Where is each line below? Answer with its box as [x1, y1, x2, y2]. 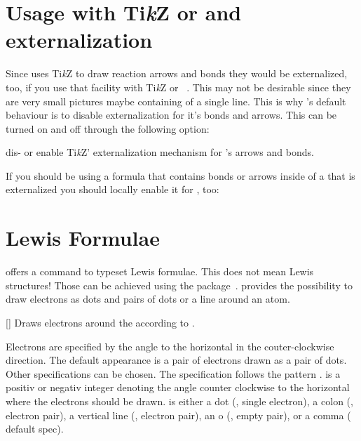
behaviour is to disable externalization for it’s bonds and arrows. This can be [6, 107, 337, 122]
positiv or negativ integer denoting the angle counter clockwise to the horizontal [6, 380, 350, 395]
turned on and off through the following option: [6, 121, 210, 136]
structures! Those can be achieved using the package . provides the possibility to [6, 277, 353, 292]
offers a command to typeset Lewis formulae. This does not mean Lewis [6, 264, 314, 279]
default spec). [6, 421, 64, 436]
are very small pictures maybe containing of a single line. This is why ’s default [6, 93, 346, 108]
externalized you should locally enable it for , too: [6, 182, 219, 197]
